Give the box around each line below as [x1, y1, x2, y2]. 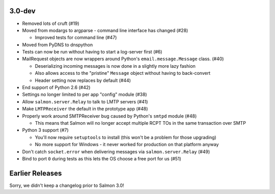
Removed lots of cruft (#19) [22, 20, 79, 26]
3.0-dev [9, 7, 36, 15]
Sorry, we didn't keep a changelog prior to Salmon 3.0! [9, 182, 124, 188]
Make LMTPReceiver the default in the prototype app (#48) [22, 106, 148, 112]
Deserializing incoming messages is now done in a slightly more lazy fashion [35, 63, 196, 69]
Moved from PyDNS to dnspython [22, 41, 93, 48]
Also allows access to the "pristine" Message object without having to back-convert [35, 70, 211, 76]
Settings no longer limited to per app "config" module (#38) [22, 92, 147, 98]
